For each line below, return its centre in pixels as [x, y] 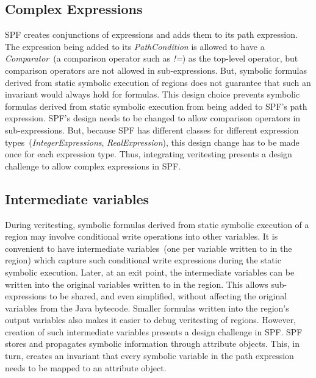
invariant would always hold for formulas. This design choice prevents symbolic [153, 94]
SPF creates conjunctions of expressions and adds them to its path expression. [151, 34]
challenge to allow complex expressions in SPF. [93, 166]
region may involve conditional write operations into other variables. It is [142, 236]
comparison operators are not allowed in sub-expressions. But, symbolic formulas [156, 70]
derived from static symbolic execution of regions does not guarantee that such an [158, 82]
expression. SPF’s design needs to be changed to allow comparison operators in [153, 118]
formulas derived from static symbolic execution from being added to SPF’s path [156, 106]
